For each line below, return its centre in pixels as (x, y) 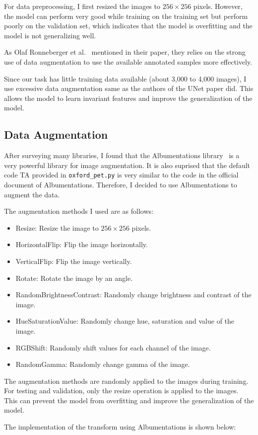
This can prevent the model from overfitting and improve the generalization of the (129, 400)
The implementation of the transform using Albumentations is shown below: (120, 427)
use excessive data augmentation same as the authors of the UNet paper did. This (129, 88)
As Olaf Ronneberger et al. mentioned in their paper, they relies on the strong (125, 52)
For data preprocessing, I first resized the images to (82, 6)
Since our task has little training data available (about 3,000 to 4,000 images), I (125, 78)
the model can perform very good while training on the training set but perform (126, 16)
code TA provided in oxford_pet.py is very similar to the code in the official (121, 175)
